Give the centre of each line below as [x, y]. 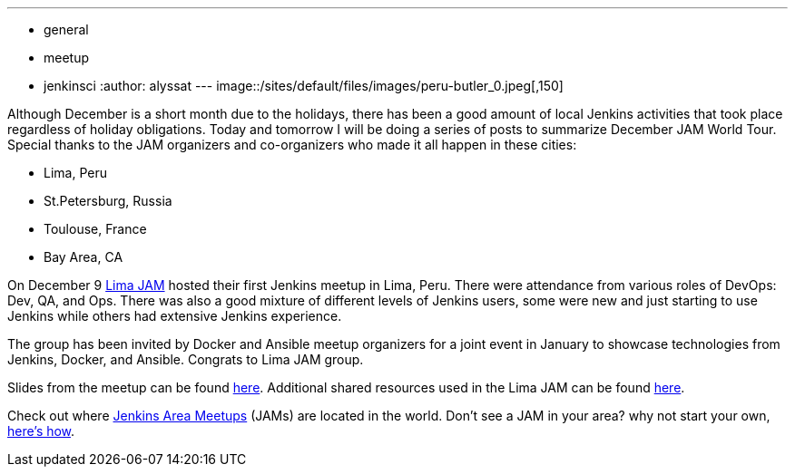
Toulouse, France [95, 229]
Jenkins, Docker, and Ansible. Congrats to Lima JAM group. [186, 359]
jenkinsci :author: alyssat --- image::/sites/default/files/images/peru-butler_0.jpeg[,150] [304, 86]
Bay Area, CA [83, 257]
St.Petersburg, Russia [108, 201]
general [66, 29]
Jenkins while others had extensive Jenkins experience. [175, 316]
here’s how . [41, 431]
